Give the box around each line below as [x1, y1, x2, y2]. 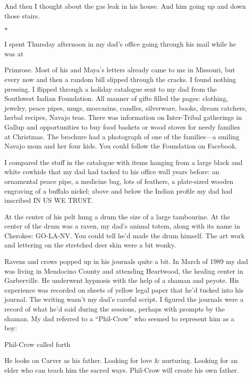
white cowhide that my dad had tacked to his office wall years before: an [4, 166, 219, 177]
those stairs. [4, 10, 40, 20]
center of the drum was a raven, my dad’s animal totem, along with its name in [4, 221, 240, 231]
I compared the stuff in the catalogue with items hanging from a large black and [4, 157, 243, 167]
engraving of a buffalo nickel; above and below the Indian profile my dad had [4, 185, 233, 196]
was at [4, 48, 24, 58]
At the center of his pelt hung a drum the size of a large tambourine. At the [4, 211, 230, 221]
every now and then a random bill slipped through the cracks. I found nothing [4, 74, 237, 84]
